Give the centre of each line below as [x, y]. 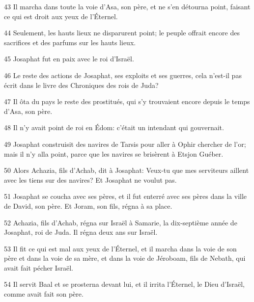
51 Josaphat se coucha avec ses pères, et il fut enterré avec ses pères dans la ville [126, 196]
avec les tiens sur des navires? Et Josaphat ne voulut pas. [90, 179]
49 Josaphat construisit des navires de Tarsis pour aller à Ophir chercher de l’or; [125, 144]
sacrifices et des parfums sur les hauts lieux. [70, 42]
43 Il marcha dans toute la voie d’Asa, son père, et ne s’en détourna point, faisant [127, 6]
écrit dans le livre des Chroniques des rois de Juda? [81, 85]
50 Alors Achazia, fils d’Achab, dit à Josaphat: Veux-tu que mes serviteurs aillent [127, 170]
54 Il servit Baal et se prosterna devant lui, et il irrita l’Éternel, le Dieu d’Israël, [124, 284]
